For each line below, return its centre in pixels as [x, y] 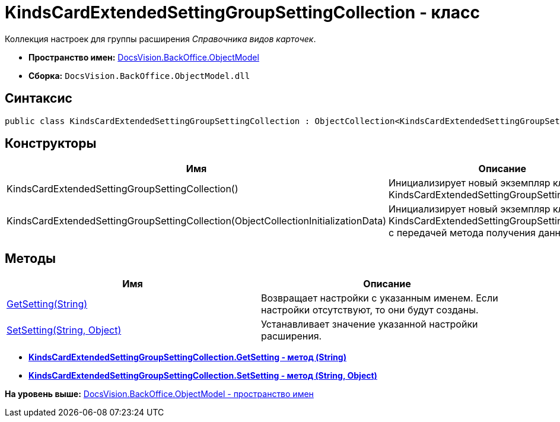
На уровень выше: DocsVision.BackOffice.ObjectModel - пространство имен [159, 394]
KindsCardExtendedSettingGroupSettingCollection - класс [243, 12]
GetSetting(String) [47, 304]
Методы [30, 258]
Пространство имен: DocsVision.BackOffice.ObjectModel [144, 57]
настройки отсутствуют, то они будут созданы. [370, 310]
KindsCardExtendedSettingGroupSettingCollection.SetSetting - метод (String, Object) [203, 376]
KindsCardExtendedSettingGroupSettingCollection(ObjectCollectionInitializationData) [197, 221]
